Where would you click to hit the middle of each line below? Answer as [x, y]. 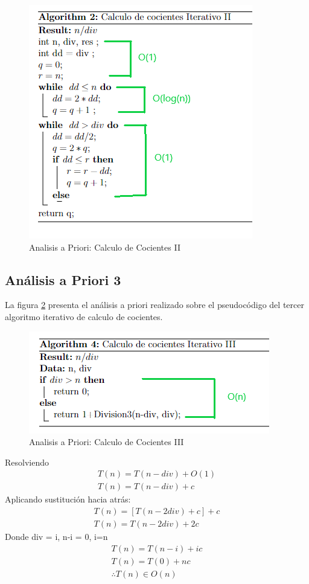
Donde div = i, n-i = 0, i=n [56, 537]
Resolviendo [27, 462]
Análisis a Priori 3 [63, 279]
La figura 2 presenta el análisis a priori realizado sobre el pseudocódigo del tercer [154, 305]
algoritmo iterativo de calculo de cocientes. [84, 316]
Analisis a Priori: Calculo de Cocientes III [107, 442]
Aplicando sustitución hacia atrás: [68, 499]
